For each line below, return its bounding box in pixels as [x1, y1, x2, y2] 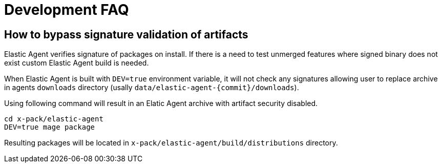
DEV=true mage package [4, 123, 95, 132]
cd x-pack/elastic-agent [4, 115, 103, 123]
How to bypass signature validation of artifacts [4, 28, 248, 41]
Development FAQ [4, 1, 129, 18]
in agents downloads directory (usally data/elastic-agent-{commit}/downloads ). [4, 83, 299, 92]
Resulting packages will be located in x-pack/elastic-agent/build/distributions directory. [4, 138, 338, 148]
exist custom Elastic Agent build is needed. [4, 58, 149, 68]
